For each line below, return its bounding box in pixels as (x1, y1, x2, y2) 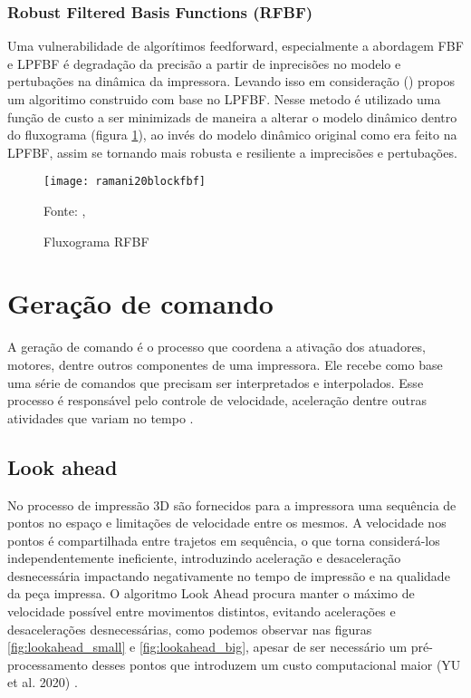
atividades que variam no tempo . (7, 408, 194, 427)
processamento (7, 654, 88, 674)
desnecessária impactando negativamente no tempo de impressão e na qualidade (7, 566, 450, 585)
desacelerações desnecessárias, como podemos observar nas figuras (7, 619, 372, 638)
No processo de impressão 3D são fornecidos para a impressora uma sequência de (7, 495, 457, 514)
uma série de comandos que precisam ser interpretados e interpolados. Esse (7, 373, 424, 392)
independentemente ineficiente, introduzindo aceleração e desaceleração (7, 548, 401, 567)
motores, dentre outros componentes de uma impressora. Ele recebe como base (7, 354, 443, 373)
